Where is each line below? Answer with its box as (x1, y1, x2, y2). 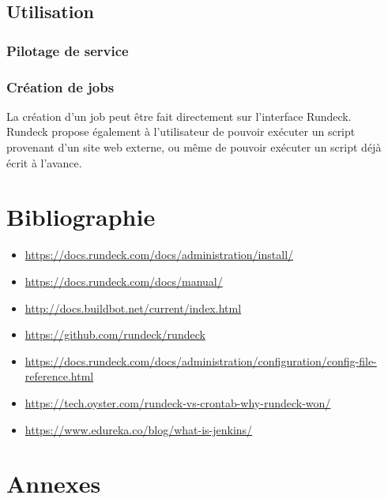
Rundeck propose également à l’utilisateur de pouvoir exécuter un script (6, 123, 356, 140)
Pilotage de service (6, 40, 129, 60)
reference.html (24, 368, 94, 385)
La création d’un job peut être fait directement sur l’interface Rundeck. (6, 107, 352, 124)
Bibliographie (6, 201, 156, 233)
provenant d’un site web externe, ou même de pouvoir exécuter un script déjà (6, 139, 382, 156)
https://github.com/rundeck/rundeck (24, 326, 205, 343)
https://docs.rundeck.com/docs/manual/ (24, 272, 223, 289)
